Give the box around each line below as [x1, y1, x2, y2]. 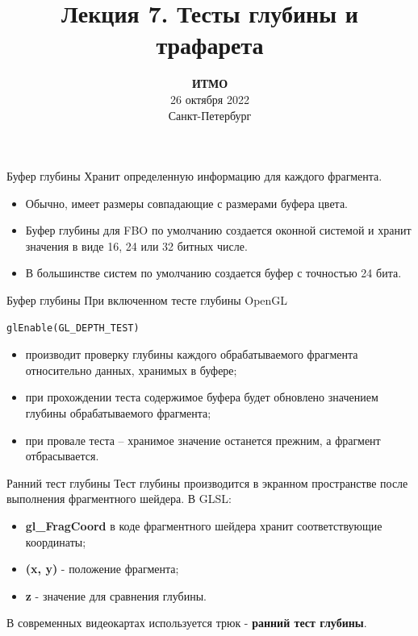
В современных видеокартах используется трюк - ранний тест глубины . [6, 614, 367, 631]
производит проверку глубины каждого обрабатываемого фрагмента [25, 346, 358, 363]
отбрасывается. [25, 447, 99, 464]
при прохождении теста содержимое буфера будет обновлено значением [25, 389, 378, 405]
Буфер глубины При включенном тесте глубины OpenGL [6, 292, 288, 309]
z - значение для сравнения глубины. [25, 587, 207, 604]
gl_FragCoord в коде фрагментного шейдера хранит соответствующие [25, 518, 382, 534]
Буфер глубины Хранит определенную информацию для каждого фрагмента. [6, 168, 382, 185]
